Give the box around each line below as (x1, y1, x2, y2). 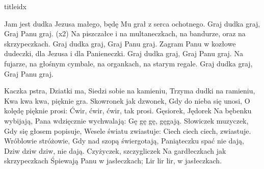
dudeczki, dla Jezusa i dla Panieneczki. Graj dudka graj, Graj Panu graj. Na (4, 48, 243, 59)
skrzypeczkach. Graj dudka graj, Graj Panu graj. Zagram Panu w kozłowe (4, 38, 236, 49)
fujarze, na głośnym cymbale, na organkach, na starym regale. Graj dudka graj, (4, 58, 253, 68)
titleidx (4, 1, 27, 11)
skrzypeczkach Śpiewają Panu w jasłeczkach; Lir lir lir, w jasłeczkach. (4, 155, 222, 166)
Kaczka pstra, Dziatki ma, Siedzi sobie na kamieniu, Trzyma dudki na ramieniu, (4, 85, 255, 96)
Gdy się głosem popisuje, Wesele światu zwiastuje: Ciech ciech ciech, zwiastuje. (4, 125, 251, 136)
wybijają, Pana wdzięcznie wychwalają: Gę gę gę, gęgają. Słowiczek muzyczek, (4, 115, 249, 126)
